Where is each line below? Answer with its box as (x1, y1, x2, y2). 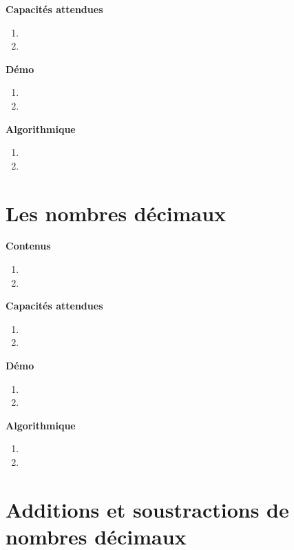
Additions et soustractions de (6, 495, 289, 523)
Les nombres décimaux (6, 198, 227, 227)
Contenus (6, 238, 51, 253)
